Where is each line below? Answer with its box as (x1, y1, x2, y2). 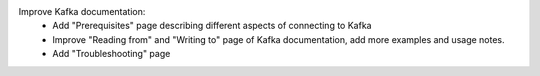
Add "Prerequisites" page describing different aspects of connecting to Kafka (52, 20, 372, 32)
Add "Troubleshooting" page (52, 48, 171, 60)
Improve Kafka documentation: (18, 6, 146, 17)
